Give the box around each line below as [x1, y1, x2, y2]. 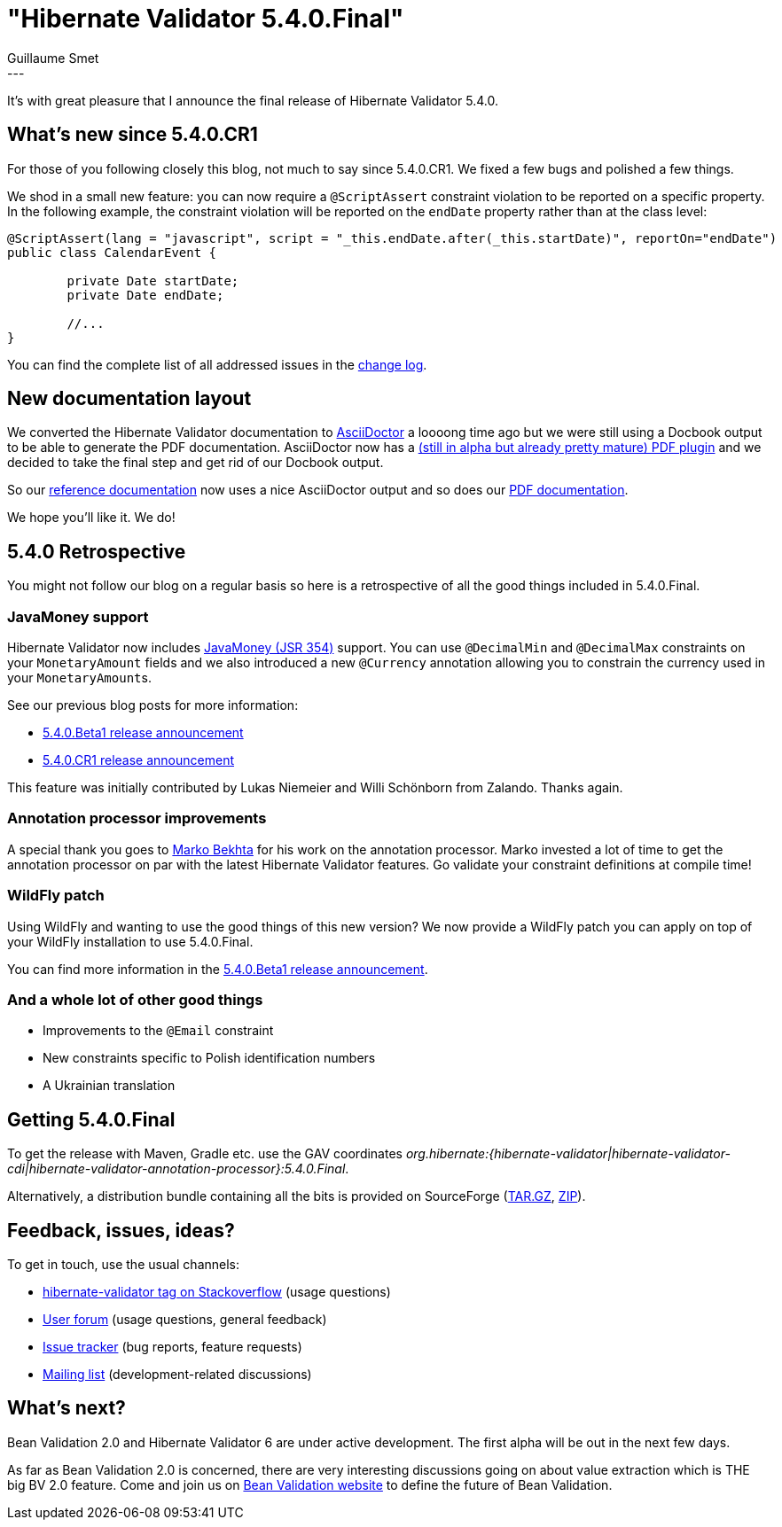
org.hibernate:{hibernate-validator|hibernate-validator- [405, 1146, 731, 1162]
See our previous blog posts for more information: [7, 697, 299, 713]
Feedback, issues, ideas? [7, 1219, 235, 1242]
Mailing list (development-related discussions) [43, 1366, 312, 1382]
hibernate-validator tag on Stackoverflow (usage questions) [43, 1283, 391, 1299]
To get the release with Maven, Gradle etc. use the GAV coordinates [7, 1146, 403, 1162]
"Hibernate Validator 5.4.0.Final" [7, 4, 404, 34]
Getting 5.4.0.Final [7, 1108, 176, 1131]
